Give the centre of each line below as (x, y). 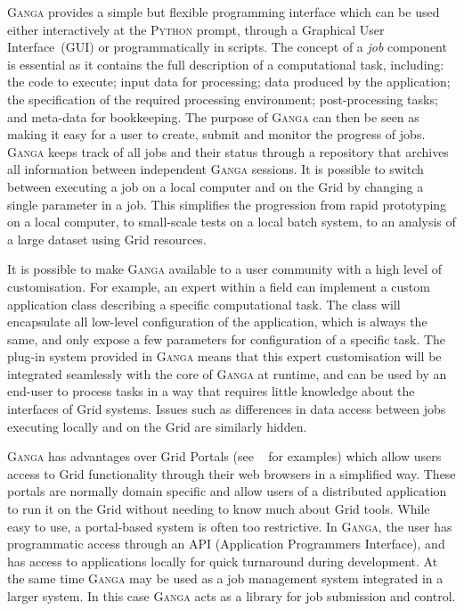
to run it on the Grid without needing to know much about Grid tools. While (219, 509)
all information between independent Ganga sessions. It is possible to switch (216, 169)
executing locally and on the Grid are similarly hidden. (157, 426)
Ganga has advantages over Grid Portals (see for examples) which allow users (224, 456)
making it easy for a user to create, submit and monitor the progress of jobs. (216, 134)
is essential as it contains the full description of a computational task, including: (226, 64)
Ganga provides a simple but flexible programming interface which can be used (224, 12)
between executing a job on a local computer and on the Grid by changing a (216, 186)
